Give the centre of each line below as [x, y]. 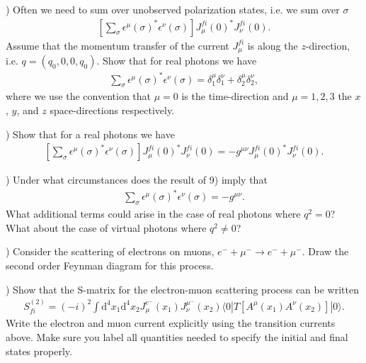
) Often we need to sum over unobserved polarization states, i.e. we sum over [173, 9]
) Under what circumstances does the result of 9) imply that [137, 180]
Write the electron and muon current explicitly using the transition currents [171, 323]
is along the [273, 45]
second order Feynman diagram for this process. [110, 265]
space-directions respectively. [112, 110]
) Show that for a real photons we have [90, 134]
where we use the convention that [79, 96]
